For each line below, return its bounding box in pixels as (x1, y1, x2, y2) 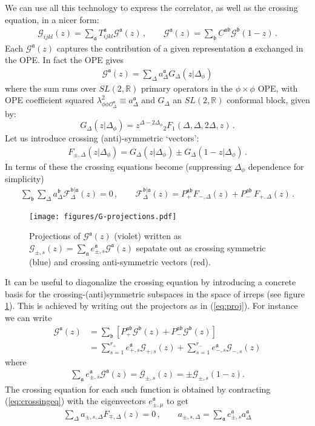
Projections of (29, 229, 81, 242)
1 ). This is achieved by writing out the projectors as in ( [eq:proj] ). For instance (5, 299, 298, 312)
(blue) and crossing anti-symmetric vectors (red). (29, 255, 211, 268)
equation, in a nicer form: (5, 13, 99, 25)
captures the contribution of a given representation (56, 41, 245, 54)
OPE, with (257, 81, 298, 94)
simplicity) (5, 172, 44, 185)
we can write (5, 311, 52, 323)
